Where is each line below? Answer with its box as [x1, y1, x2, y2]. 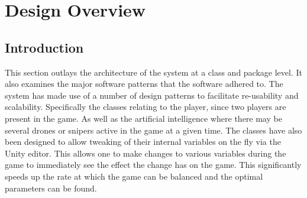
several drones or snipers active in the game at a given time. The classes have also [5, 124, 302, 136]
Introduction [5, 38, 84, 56]
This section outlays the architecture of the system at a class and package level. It [5, 66, 302, 78]
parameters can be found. [5, 181, 97, 194]
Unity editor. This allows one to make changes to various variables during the [5, 147, 286, 159]
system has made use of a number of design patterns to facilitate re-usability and [5, 89, 299, 101]
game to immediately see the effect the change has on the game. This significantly [5, 158, 302, 171]
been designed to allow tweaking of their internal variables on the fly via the [5, 135, 281, 148]
